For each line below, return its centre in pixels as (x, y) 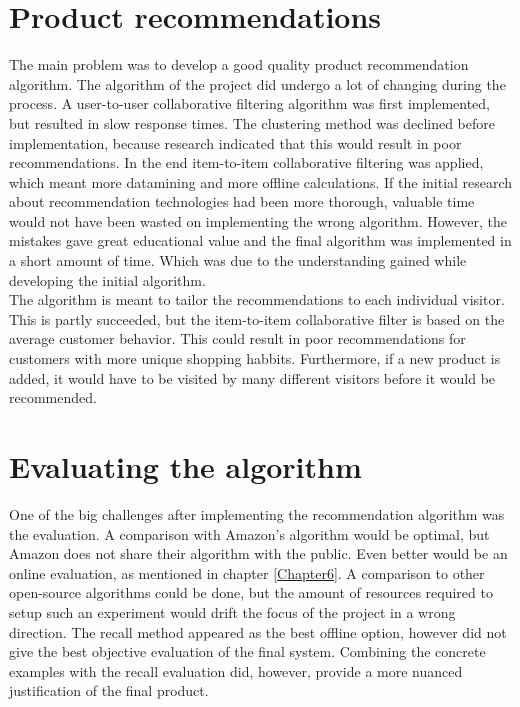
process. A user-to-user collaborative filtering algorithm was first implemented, (249, 103)
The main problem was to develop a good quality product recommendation (239, 64)
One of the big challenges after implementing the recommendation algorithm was (257, 513)
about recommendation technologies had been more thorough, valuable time (242, 201)
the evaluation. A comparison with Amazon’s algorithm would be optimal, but (249, 533)
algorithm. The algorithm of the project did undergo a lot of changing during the (257, 83)
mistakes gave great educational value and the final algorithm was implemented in (260, 240)
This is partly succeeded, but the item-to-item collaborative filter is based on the (257, 318)
